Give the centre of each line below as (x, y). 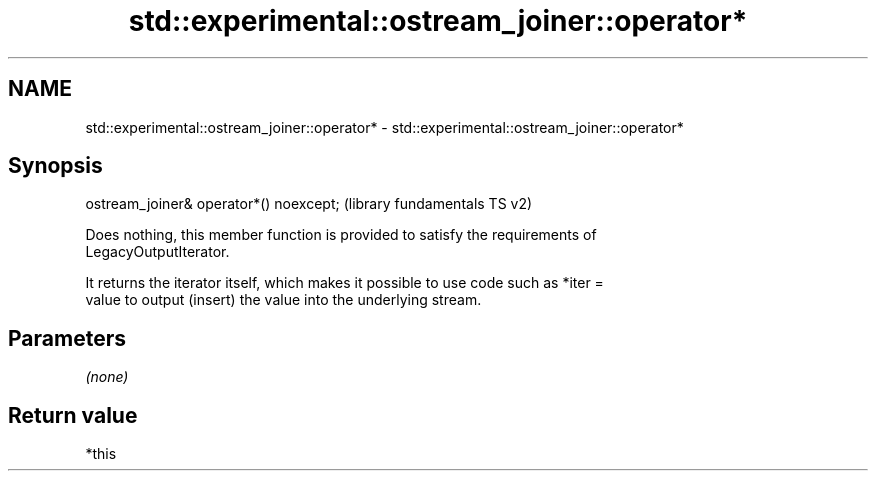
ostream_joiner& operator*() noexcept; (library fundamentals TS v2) (309, 204)
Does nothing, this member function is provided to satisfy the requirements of (341, 235)
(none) (107, 377)
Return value (73, 415)
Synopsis (55, 166)
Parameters (67, 338)
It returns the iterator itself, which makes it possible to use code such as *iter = (344, 283)
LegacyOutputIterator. (157, 252)
